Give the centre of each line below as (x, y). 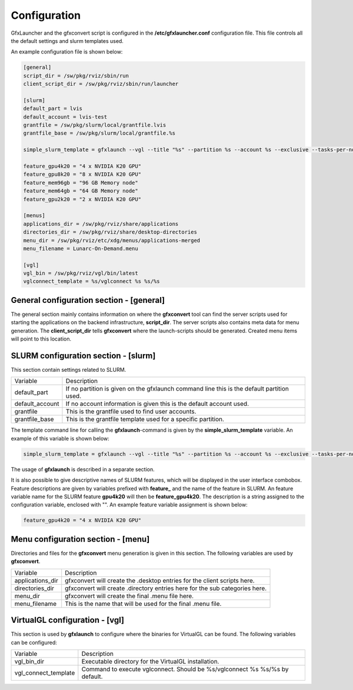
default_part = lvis (53, 109)
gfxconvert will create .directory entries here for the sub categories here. (166, 588)
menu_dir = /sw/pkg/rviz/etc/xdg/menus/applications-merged (112, 240)
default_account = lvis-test (65, 117)
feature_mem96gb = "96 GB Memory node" (81, 183)
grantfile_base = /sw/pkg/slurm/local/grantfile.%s (99, 133)
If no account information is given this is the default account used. (157, 404)
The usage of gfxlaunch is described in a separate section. (83, 469)
